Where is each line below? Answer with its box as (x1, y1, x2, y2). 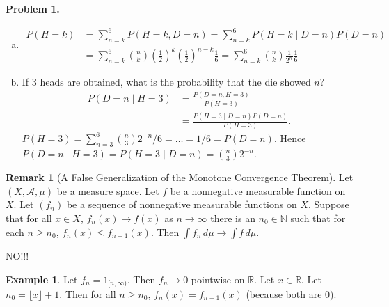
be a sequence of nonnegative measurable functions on (66, 197, 297, 212)
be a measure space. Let (56, 183, 159, 198)
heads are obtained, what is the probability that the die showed (40, 74, 311, 89)
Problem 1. (6, 1, 60, 15)
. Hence (273, 131, 306, 145)
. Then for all (59, 287, 116, 301)
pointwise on (191, 271, 245, 286)
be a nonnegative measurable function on (170, 183, 346, 198)
